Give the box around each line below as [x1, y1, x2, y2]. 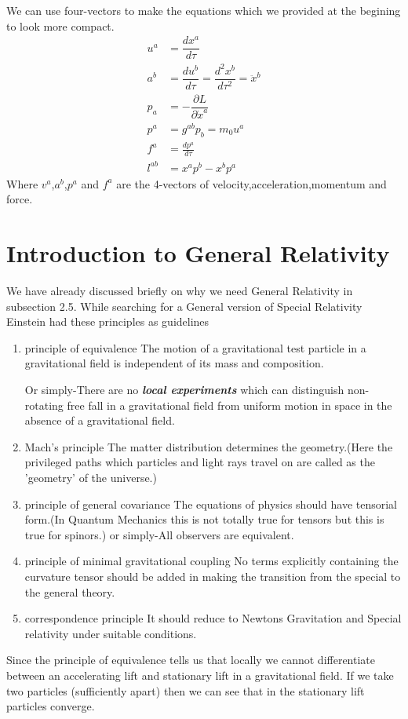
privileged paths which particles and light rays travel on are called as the [24, 454, 375, 470]
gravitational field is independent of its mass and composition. [24, 355, 324, 371]
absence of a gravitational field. [24, 412, 175, 429]
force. [6, 191, 33, 207]
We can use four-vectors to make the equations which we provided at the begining [6, 2, 401, 18]
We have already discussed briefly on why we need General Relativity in [6, 283, 353, 299]
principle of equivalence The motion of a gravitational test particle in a [24, 339, 366, 356]
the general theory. [24, 583, 115, 600]
